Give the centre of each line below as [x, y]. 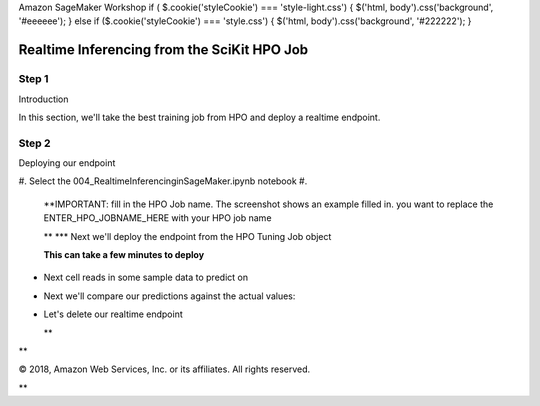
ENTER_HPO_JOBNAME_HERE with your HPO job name [157, 218]
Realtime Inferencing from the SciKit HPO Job [163, 50]
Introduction [43, 99]
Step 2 [34, 143]
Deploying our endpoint [67, 163]
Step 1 [33, 79]
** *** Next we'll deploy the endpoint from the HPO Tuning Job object [187, 236]
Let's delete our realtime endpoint [113, 314]
